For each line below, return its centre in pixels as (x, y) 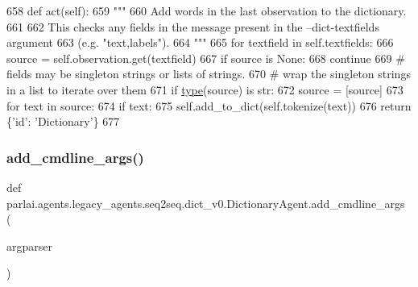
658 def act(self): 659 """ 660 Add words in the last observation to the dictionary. (207, 10)
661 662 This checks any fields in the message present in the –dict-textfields (193, 26)
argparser (29, 245)
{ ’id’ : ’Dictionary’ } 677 (63, 121)
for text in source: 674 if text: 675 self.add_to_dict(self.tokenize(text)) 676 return (209, 105)
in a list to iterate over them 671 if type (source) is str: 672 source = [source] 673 (205, 89)
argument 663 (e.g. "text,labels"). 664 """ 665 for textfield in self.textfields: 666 (200, 42)
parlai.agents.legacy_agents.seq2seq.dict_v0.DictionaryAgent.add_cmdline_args (206, 203)
